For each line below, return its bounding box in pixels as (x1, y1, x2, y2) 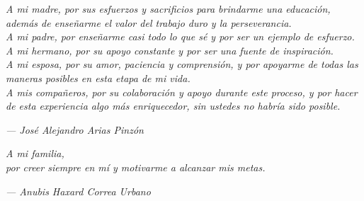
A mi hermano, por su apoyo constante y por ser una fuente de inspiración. (6, 42, 334, 57)
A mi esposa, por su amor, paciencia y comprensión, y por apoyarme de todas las (6, 57, 358, 71)
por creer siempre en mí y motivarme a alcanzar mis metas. (6, 159, 266, 174)
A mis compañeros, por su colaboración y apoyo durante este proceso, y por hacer (6, 84, 358, 99)
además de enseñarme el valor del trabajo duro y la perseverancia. (6, 15, 292, 30)
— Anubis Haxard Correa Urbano (6, 183, 151, 198)
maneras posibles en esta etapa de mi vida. (6, 70, 190, 85)
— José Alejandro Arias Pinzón (6, 122, 144, 137)
